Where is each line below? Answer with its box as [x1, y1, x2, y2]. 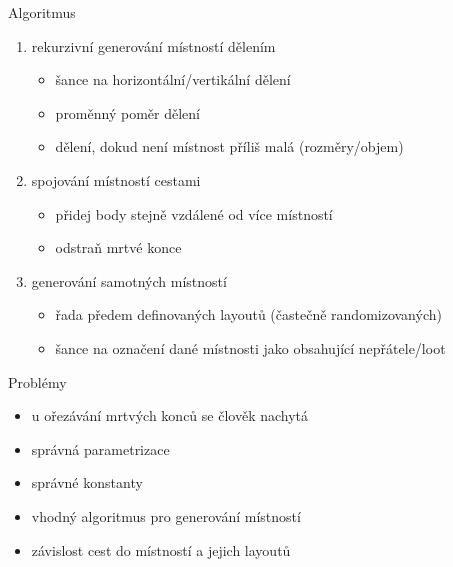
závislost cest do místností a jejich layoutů [31, 539, 291, 560]
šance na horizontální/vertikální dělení [55, 69, 291, 90]
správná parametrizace [31, 438, 170, 459]
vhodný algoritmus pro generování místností [31, 505, 301, 526]
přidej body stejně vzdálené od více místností [55, 203, 333, 224]
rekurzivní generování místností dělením [31, 35, 276, 56]
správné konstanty [31, 472, 143, 493]
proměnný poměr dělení [55, 102, 200, 123]
